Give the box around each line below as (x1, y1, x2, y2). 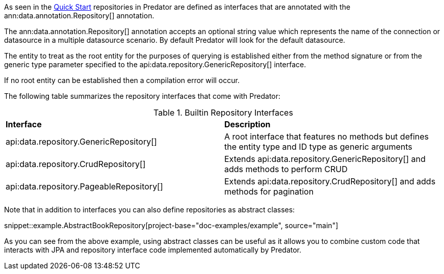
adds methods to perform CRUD (224, 164, 348, 174)
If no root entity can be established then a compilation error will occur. (4, 76, 240, 85)
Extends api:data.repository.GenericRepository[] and (224, 154, 426, 164)
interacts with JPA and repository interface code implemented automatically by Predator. (4, 245, 302, 254)
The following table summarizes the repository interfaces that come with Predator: (4, 92, 281, 100)
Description (224, 119, 271, 129)
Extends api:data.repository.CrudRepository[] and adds (224, 176, 436, 186)
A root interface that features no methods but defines (224, 131, 429, 142)
